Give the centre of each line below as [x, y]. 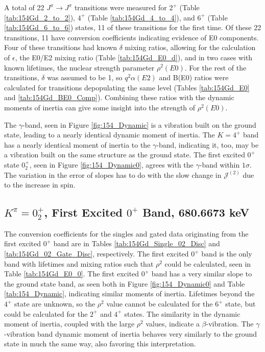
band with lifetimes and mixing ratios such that [79, 263]
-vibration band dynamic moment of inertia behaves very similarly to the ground [131, 333]
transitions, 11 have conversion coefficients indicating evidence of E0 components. [131, 37]
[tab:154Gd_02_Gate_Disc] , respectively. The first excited [97, 254]
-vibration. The [230, 324]
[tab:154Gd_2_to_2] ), [40, 17]
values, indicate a [173, 324]
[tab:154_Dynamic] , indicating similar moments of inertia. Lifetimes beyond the [129, 294]
